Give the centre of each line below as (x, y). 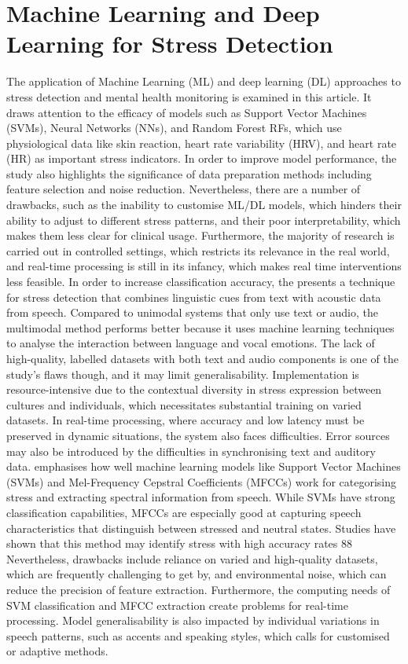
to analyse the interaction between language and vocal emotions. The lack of (191, 343)
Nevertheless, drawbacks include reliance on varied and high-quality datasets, (192, 558)
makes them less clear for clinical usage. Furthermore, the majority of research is (200, 235)
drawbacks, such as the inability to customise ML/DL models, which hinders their (204, 205)
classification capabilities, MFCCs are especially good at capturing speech (184, 512)
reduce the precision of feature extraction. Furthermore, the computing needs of (198, 589)
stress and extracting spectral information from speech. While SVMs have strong (201, 497)
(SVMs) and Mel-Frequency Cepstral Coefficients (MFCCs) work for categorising (202, 481)
